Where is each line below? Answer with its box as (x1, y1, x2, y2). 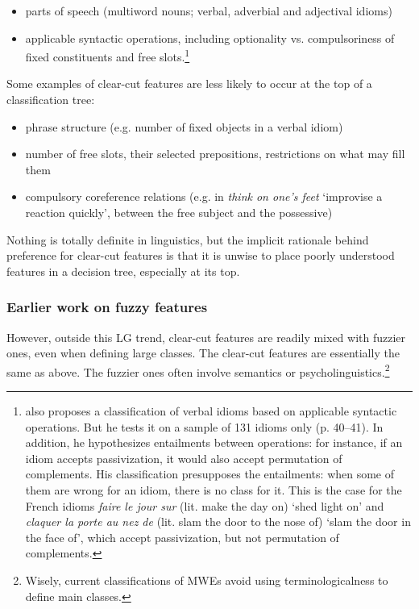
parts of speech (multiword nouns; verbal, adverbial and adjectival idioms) (25, 2, 392, 19)
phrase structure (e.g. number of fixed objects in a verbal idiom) (25, 118, 343, 135)
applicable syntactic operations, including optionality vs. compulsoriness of (25, 29, 395, 46)
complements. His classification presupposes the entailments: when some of (25, 465, 395, 482)
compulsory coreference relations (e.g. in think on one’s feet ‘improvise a (25, 188, 383, 205)
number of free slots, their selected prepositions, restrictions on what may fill (25, 145, 405, 162)
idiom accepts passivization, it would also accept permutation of (25, 449, 342, 466)
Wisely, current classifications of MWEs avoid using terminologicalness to (25, 571, 388, 588)
